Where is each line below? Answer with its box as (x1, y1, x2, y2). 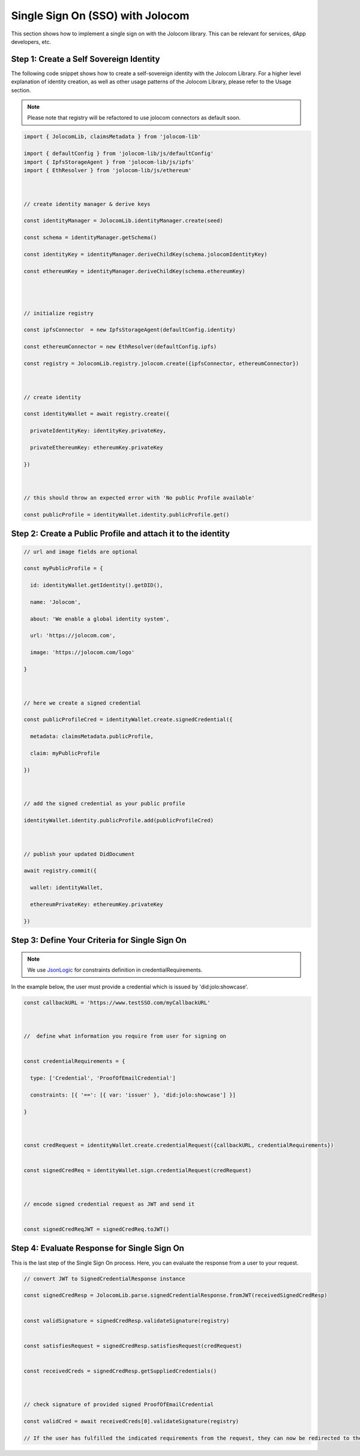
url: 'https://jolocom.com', (30, 632, 116, 639)
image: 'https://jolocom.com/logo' (30, 649, 135, 656)
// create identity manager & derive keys (23, 200, 151, 207)
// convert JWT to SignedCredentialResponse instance (23, 1275, 185, 1282)
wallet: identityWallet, (30, 884, 103, 891)
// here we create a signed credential (23, 699, 141, 706)
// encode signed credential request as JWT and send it (23, 1200, 195, 1208)
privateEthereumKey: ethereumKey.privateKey (30, 444, 163, 451)
